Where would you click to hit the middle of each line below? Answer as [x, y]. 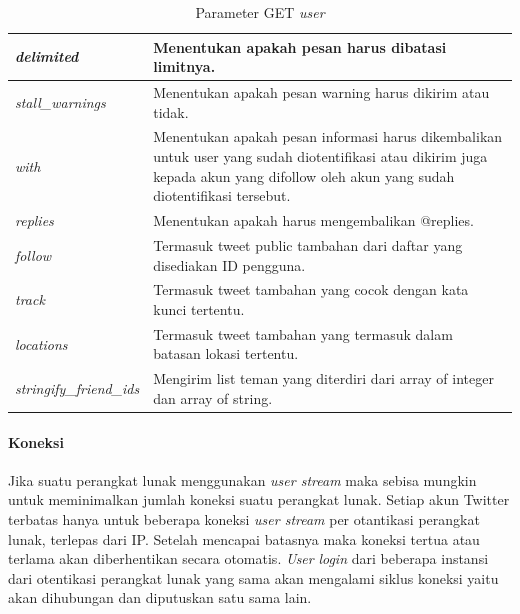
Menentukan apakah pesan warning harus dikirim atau [321, 92]
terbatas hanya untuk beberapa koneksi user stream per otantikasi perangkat [244, 518]
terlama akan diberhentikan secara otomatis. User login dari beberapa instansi [248, 558]
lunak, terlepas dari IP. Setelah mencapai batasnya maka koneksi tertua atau [244, 538]
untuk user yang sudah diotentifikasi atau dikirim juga [320, 156]
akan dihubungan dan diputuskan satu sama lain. [160, 597]
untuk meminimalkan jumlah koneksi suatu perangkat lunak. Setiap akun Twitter [259, 499]
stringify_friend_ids [77, 388]
